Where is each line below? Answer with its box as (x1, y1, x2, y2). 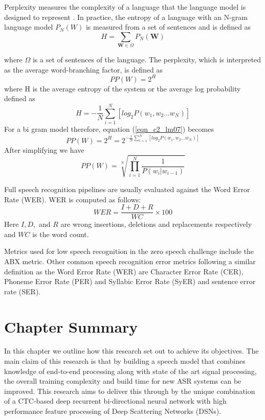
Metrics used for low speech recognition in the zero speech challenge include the (4, 246, 254, 256)
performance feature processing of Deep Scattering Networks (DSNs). (4, 406, 222, 416)
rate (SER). (4, 286, 41, 296)
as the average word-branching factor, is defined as (4, 64, 163, 75)
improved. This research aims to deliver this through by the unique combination (4, 385, 255, 396)
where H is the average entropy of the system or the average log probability (4, 83, 241, 94)
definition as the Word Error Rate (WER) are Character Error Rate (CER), (4, 266, 244, 276)
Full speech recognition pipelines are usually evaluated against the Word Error (4, 183, 250, 194)
